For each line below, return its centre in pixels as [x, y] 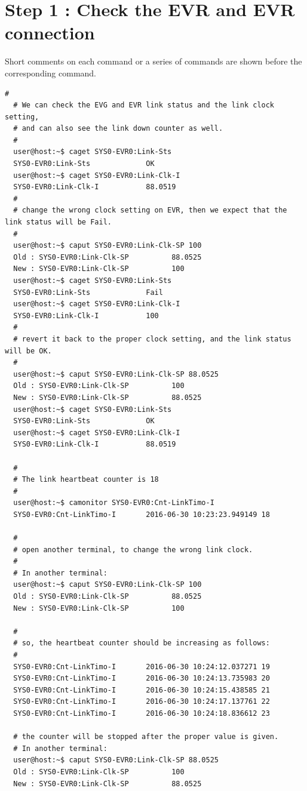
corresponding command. [51, 73]
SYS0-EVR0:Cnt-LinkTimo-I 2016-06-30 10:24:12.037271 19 [142, 667]
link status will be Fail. [58, 222]
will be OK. [28, 351]
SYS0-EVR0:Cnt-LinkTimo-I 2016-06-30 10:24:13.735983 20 [142, 678]
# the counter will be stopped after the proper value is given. [146, 737]
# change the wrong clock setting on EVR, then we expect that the [150, 210]
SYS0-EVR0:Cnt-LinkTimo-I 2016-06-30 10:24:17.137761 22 [142, 702]
